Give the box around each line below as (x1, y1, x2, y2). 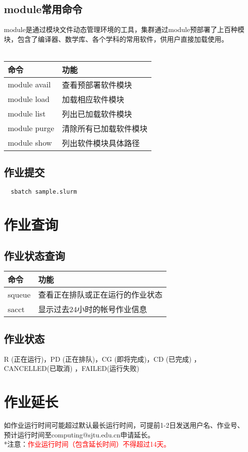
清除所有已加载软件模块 (62, 122, 148, 134)
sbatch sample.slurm (11, 188, 77, 196)
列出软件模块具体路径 (62, 137, 140, 149)
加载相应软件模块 (62, 93, 124, 105)
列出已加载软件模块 (62, 108, 132, 119)
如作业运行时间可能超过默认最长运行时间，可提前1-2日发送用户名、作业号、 (4, 419, 244, 430)
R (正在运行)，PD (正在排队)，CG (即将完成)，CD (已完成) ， (4, 353, 201, 364)
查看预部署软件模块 (62, 79, 132, 90)
